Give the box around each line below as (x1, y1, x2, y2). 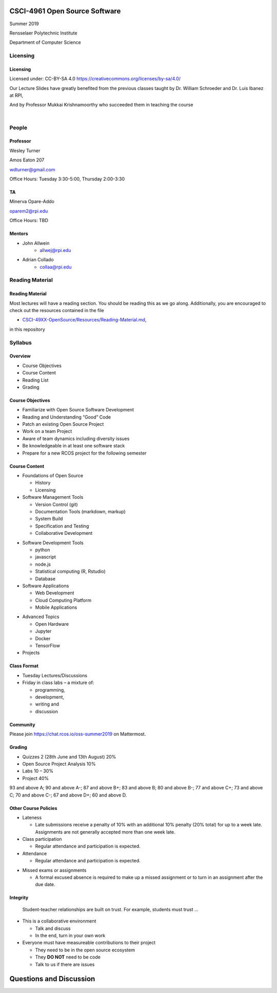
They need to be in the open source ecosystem (35, 947, 135, 953)
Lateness (22, 814, 42, 820)
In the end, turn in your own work (35, 932, 106, 938)
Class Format (9, 663, 38, 669)
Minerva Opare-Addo (9, 198, 55, 205)
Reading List (22, 377, 49, 383)
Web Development (35, 590, 74, 596)
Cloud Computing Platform (35, 597, 92, 603)
